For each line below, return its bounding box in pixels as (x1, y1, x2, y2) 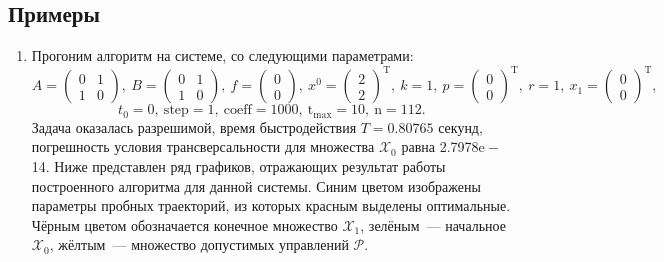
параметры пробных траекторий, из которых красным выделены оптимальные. (31, 195, 511, 216)
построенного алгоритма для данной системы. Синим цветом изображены (31, 175, 481, 196)
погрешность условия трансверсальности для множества (31, 136, 375, 157)
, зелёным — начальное (360, 214, 506, 235)
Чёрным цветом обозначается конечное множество (31, 214, 338, 235)
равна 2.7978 (401, 136, 479, 157)
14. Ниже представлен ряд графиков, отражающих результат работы (31, 155, 446, 176)
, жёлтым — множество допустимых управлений (49, 234, 349, 255)
